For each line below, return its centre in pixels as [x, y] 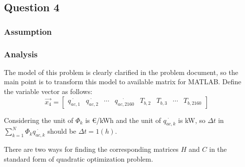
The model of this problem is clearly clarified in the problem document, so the [121, 72]
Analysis [21, 54]
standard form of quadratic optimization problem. [79, 158]
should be [62, 131]
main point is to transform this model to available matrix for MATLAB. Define [123, 82]
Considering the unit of [39, 120]
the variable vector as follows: [48, 91]
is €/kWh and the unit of [123, 120]
